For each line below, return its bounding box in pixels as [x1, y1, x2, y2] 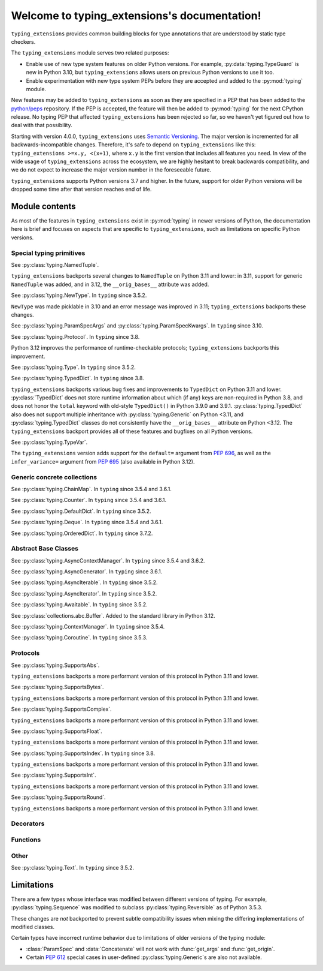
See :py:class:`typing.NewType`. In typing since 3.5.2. [11, 291, 147, 299]
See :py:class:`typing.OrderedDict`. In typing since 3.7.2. [11, 530, 153, 537]
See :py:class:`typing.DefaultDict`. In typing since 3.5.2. [11, 507, 152, 515]
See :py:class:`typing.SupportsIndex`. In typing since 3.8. [11, 750, 156, 757]
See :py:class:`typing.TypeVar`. [11, 438, 88, 446]
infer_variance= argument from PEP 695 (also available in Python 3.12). [11, 458, 195, 465]
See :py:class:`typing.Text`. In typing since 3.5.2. [11, 864, 135, 871]
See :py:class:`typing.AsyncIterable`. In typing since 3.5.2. [11, 579, 158, 586]
